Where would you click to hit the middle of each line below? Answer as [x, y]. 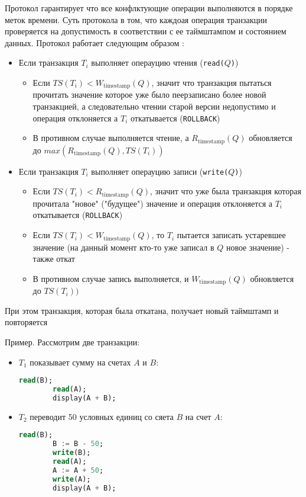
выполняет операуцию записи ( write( [160, 171]
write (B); [72, 453]
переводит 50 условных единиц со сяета [102, 416]
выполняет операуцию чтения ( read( [158, 62]
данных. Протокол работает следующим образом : [95, 42]
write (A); [72, 479]
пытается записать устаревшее [231, 235]
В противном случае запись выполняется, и [111, 278]
